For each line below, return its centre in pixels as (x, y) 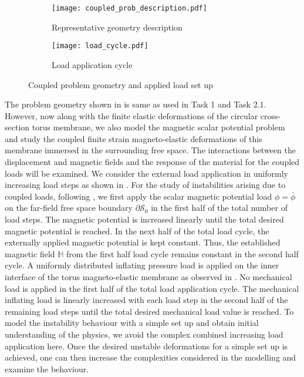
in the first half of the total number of (219, 208)
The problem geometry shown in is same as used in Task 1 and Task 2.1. (136, 104)
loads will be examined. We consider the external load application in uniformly (146, 173)
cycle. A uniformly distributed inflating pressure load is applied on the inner (142, 265)
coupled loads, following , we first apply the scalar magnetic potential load (139, 196)
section (17, 127)
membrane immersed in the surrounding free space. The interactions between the (150, 150)
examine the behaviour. (47, 368)
